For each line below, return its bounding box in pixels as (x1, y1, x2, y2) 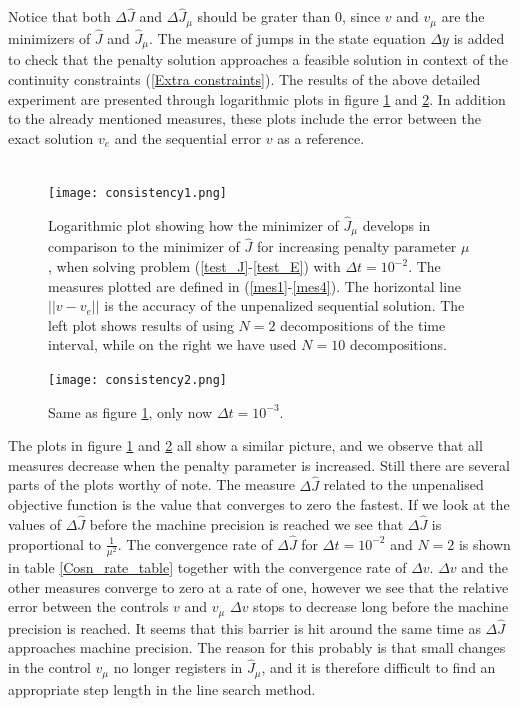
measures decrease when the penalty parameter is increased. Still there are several (8, 454, 510, 475)
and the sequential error (114, 127, 262, 148)
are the (441, 6, 485, 27)
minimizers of (8, 27, 91, 48)
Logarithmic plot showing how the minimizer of (48, 214, 339, 235)
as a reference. (277, 127, 365, 148)
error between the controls (8, 596, 169, 617)
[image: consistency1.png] (48, 185, 227, 200)
